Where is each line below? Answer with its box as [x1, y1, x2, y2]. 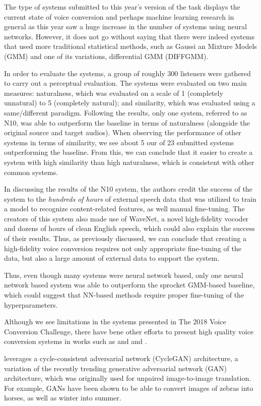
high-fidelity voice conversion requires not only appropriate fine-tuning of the [4, 243, 241, 253]
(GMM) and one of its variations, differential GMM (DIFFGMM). [4, 50, 209, 61]
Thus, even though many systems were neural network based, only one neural [4, 269, 243, 280]
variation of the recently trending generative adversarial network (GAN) [4, 363, 227, 373]
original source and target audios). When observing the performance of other [4, 127, 241, 138]
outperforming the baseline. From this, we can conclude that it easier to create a [4, 147, 253, 157]
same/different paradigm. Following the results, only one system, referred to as [4, 107, 247, 118]
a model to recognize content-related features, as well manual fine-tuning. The [4, 203, 245, 214]
